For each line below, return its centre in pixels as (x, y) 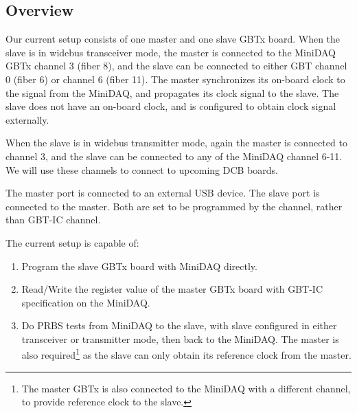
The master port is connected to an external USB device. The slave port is (163, 193)
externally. (27, 119)
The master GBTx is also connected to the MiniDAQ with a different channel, (186, 388)
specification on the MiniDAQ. (86, 302)
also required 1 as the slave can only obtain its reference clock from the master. (186, 354)
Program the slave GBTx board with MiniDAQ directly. (139, 266)
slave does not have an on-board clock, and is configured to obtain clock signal (171, 106)
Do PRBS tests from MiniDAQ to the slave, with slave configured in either (179, 325)
